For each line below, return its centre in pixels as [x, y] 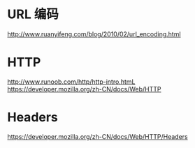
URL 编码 [33, 14]
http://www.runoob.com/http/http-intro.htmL [71, 82]
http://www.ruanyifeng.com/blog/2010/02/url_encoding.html [94, 34]
